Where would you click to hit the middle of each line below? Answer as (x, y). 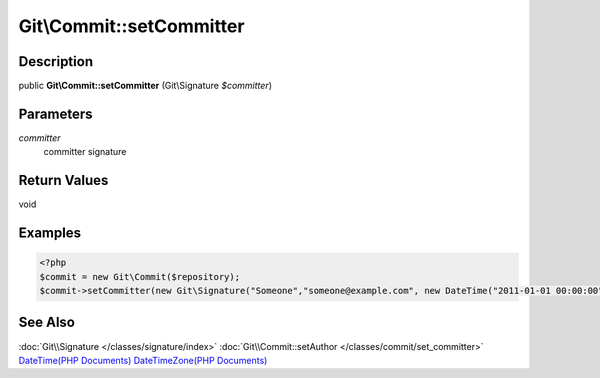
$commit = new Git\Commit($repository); (139, 276)
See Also (46, 322)
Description (56, 61)
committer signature (85, 152)
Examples (50, 233)
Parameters (55, 113)
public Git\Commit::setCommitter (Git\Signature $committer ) (145, 86)
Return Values (63, 180)
